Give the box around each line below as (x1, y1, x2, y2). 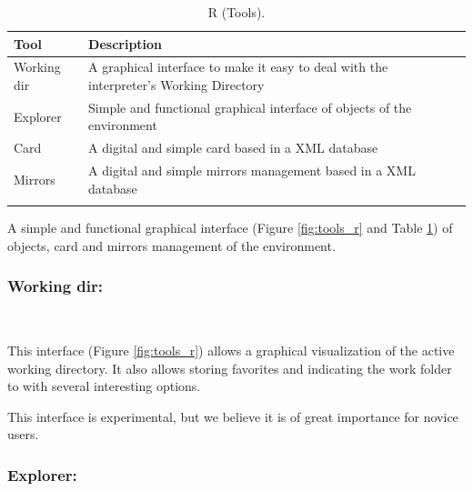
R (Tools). (207, 3, 266, 21)
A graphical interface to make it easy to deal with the (88, 57, 388, 76)
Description (88, 34, 163, 53)
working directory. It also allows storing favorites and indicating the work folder (7, 358, 452, 377)
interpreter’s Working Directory (88, 75, 265, 95)
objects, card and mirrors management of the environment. (7, 235, 336, 255)
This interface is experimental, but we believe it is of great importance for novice (7, 406, 458, 426)
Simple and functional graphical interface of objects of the (88, 97, 412, 116)
